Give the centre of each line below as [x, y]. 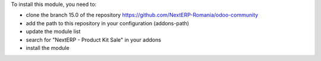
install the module [48, 48]
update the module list [53, 32]
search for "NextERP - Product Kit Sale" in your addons [94, 40]
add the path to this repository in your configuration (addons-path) [108, 23]
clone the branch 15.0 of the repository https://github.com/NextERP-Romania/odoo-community [142, 15]
